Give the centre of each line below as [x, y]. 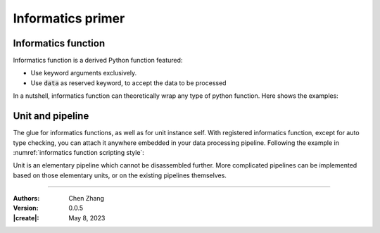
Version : [26, 208]
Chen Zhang [87, 199]
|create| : [26, 218]
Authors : [26, 199]
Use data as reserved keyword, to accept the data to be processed [128, 83]
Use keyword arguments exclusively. [84, 73]
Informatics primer [69, 18]
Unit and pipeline [51, 116]
